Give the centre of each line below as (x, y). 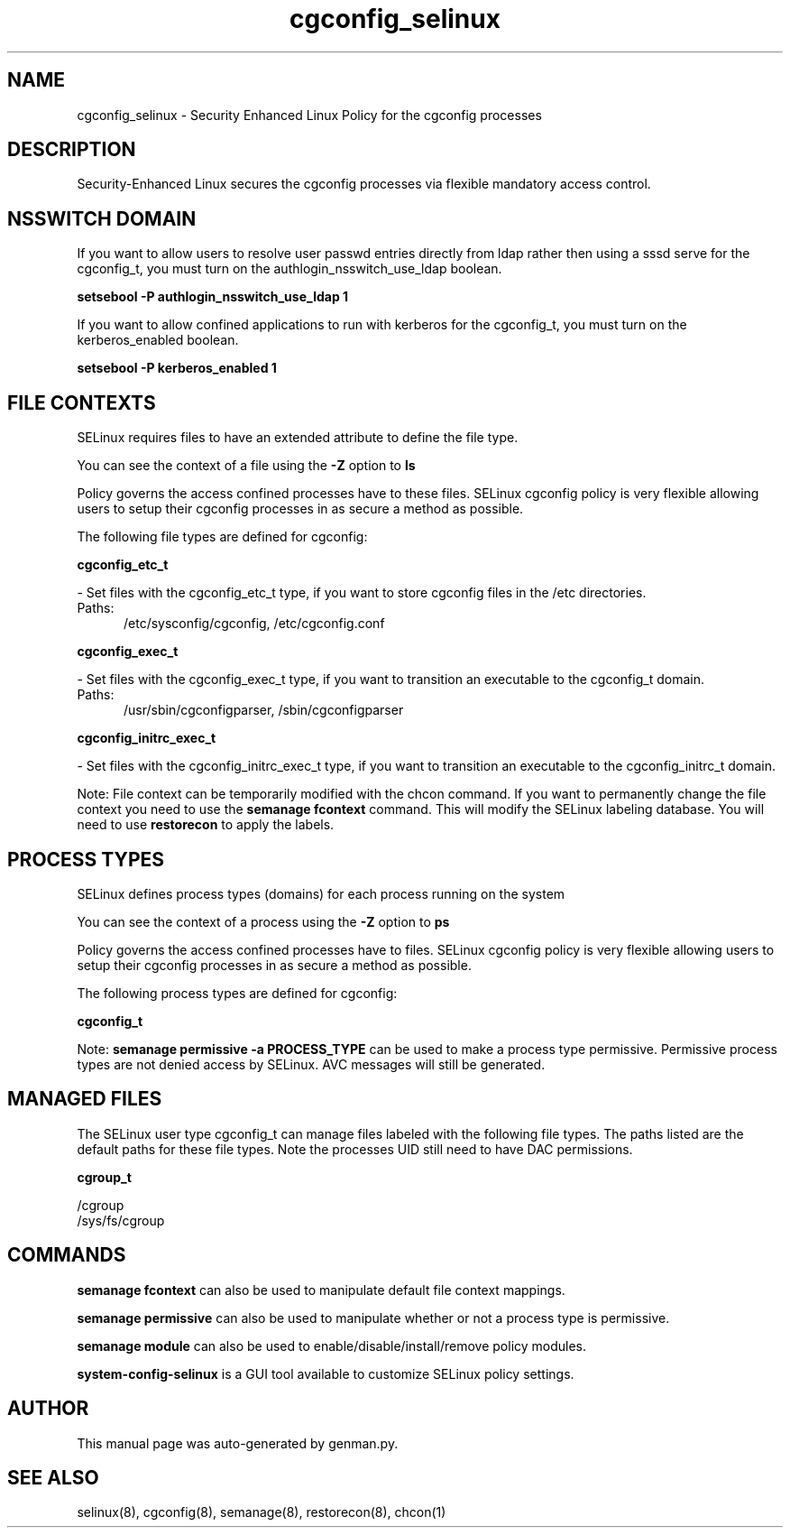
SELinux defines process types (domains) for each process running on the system (321, 893)
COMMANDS (67, 1255)
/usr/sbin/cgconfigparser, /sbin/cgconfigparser (264, 710)
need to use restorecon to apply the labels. (206, 825)
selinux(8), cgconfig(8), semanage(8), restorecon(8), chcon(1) (262, 1512)
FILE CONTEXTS (82, 402)
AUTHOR (48, 1409)
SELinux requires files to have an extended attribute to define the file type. (298, 438)
